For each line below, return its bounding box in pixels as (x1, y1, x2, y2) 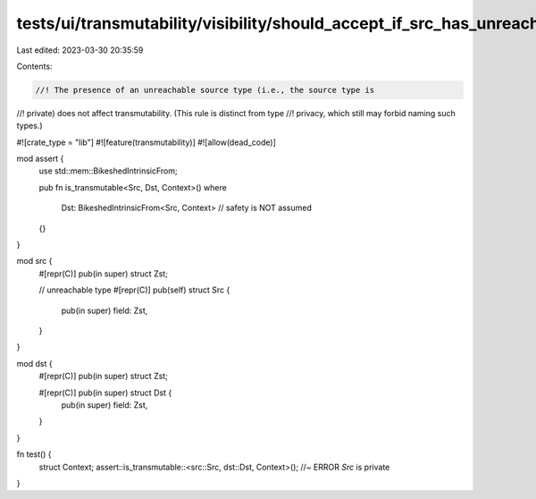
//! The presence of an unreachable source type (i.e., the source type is (35, 85, 375, 95)
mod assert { (16, 153, 64, 165)
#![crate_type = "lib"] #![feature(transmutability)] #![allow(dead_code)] (16, 137, 276, 148)
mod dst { (16, 358, 53, 368)
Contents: (16, 61, 53, 72)
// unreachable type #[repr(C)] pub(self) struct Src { (38, 284, 230, 295)
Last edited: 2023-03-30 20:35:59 (16, 45, 144, 55)
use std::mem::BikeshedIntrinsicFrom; (38, 165, 178, 176)
